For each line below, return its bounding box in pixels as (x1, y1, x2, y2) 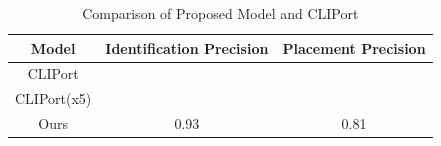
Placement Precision (282, 37, 426, 58)
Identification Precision (105, 37, 269, 58)
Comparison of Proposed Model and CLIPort (82, 3, 359, 23)
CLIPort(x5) (15, 88, 92, 109)
